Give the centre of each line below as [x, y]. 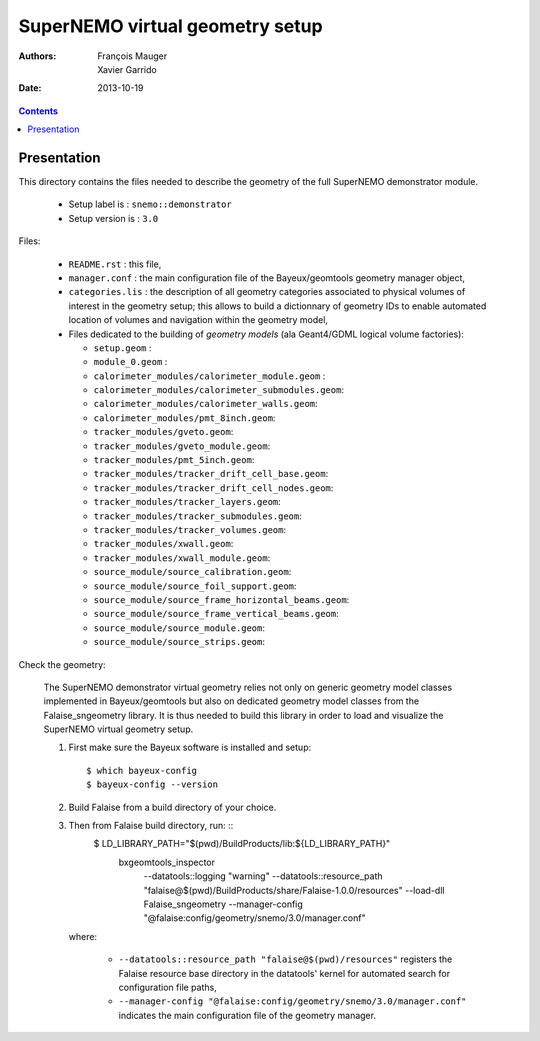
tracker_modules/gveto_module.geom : [182, 446]
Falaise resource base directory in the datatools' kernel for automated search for [284, 973]
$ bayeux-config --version [152, 784]
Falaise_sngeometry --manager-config [223, 904]
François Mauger [132, 56]
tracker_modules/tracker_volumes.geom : [190, 529]
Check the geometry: [62, 664]
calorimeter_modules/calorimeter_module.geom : [209, 376]
